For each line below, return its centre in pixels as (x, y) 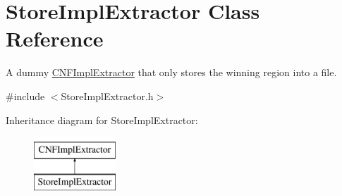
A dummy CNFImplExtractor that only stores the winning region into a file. (171, 72)
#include (25, 96)
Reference (55, 38)
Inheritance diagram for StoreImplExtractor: (102, 120)
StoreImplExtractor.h (107, 96)
